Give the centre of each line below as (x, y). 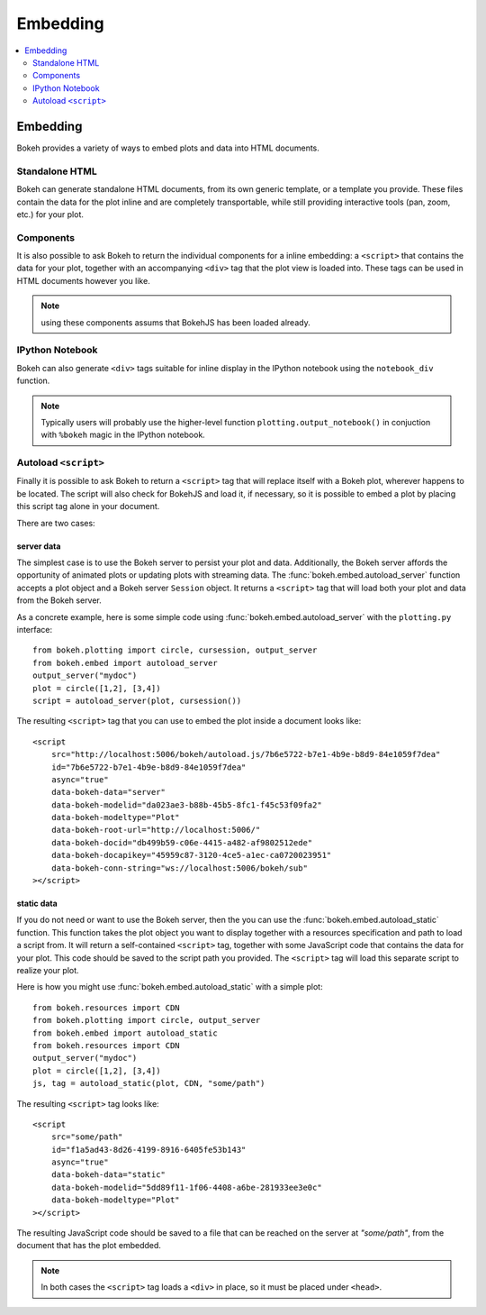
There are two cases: (56, 523)
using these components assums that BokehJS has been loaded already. (175, 322)
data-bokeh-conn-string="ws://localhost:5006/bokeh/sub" (179, 868)
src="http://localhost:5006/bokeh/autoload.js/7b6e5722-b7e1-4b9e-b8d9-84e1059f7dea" (246, 754)
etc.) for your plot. (50, 214)
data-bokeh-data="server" (108, 792)
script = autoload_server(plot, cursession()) (137, 700)
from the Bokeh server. (59, 600)
